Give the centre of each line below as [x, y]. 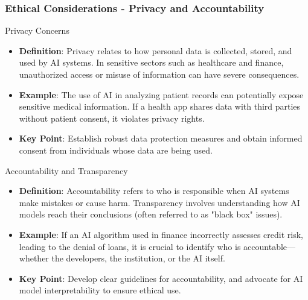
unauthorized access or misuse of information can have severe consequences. [159, 74]
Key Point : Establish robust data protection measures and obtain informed [161, 138]
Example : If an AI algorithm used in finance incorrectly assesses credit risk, [161, 234]
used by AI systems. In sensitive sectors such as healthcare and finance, [151, 62]
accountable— [270, 246]
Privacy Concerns [37, 30]
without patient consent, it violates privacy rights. [112, 118]
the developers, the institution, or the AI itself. [138, 258]
